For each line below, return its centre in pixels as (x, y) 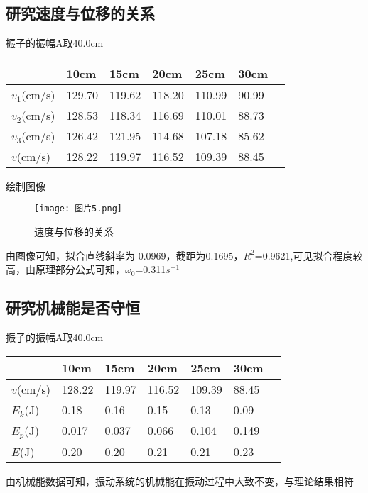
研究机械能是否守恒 (73, 308)
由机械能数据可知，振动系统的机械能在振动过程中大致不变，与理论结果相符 (180, 481)
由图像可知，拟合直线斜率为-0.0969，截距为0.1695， (125, 255)
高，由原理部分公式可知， (65, 269)
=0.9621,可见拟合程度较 (309, 255)
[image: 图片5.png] (79, 209)
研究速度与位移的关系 (80, 13)
